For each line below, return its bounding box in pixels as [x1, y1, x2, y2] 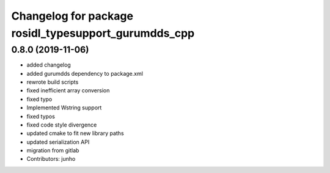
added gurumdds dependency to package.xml [26, 70, 144, 77]
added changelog [26, 61, 71, 68]
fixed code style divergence [26, 121, 97, 128]
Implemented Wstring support [26, 104, 102, 111]
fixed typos [26, 112, 55, 120]
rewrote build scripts [26, 78, 79, 86]
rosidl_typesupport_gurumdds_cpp [11, 26, 195, 40]
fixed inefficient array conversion [26, 87, 110, 94]
